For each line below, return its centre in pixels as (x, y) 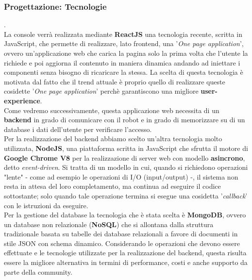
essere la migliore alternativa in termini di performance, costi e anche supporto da (126, 262)
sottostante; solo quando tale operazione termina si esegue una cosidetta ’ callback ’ (126, 195)
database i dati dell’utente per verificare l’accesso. (78, 129)
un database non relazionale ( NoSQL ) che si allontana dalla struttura (109, 224)
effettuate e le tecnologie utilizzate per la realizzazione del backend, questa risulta (125, 253)
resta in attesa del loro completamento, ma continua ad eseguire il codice (112, 186)
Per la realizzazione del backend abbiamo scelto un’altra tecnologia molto (113, 139)
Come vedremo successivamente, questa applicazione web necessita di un (112, 110)
